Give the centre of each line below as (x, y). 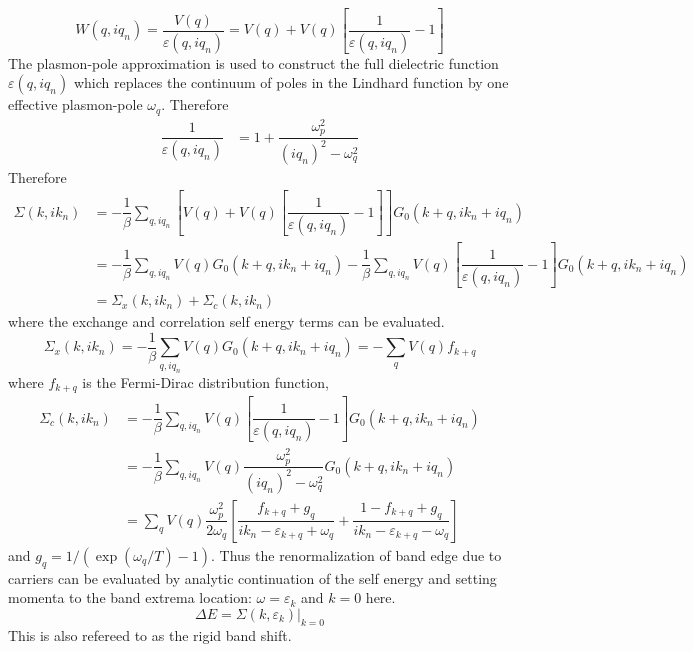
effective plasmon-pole (75, 104)
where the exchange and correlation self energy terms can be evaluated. (226, 321)
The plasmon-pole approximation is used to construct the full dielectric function (253, 62)
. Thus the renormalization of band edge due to (356, 554)
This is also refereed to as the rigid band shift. (150, 634)
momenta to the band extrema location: (130, 597)
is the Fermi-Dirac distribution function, (205, 381)
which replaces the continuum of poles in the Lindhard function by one (291, 82)
